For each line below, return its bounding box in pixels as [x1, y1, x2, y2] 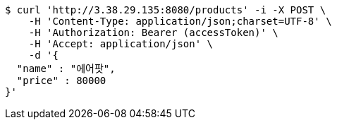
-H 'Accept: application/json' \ [28, 38, 214, 49]
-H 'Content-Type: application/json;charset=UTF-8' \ [28, 16, 332, 27]
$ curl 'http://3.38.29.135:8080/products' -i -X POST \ [5, 4, 326, 16]
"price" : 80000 [16, 75, 106, 86]
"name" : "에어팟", [16, 63, 116, 74]
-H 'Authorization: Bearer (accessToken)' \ [28, 27, 278, 38]
